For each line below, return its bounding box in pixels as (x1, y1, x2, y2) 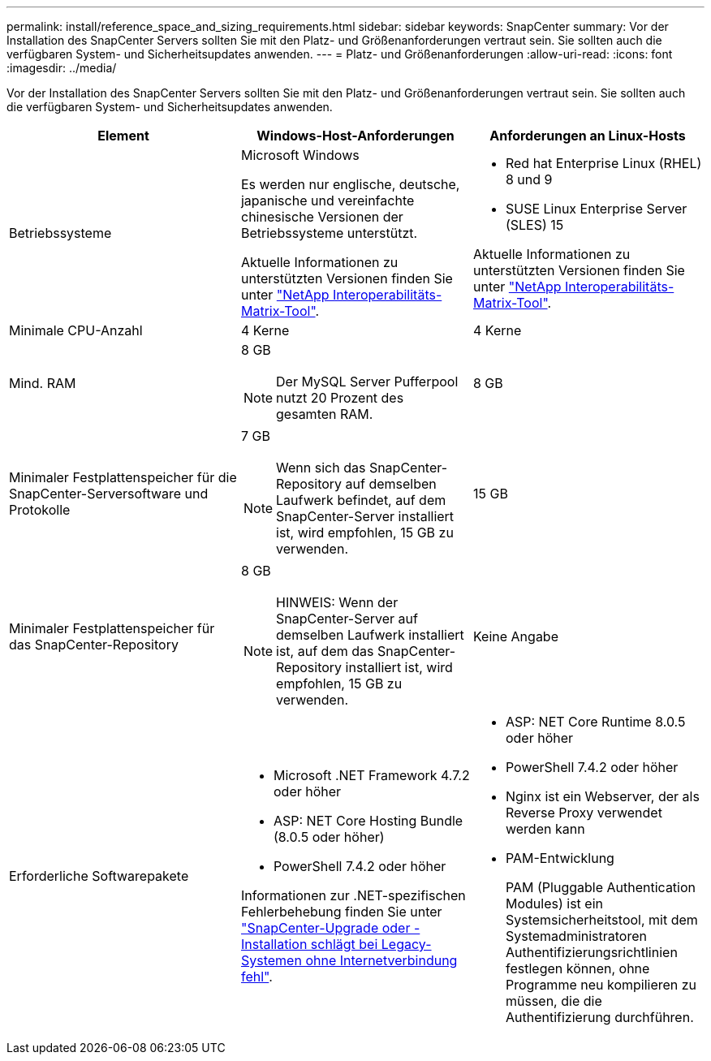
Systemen (240, 952, 302, 968)
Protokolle (9, 502, 71, 518)
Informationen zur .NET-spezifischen (240, 887, 466, 904)
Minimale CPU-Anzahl (9, 322, 143, 339)
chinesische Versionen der (240, 209, 403, 225)
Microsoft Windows (240, 147, 360, 163)
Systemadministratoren (505, 928, 647, 944)
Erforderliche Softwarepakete (9, 868, 189, 884)
